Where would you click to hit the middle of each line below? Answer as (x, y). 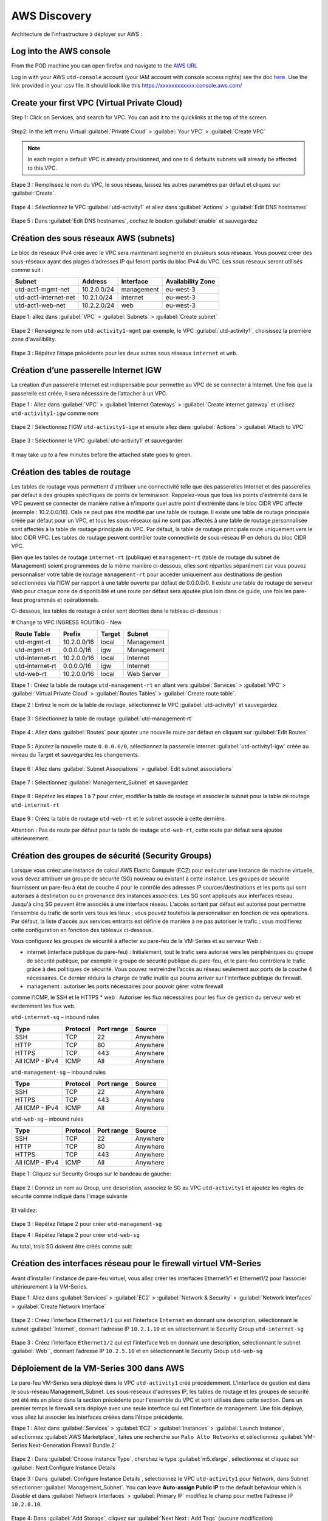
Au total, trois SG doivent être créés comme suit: (72, 1246)
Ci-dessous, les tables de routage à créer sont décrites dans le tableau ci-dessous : (116, 611)
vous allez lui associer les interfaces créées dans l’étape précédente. (97, 1417)
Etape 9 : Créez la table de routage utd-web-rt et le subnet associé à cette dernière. (119, 819)
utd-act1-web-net (40, 305)
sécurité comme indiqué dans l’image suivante (69, 1196)
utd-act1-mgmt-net (42, 290)
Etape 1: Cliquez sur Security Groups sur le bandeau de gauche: (91, 1174)
